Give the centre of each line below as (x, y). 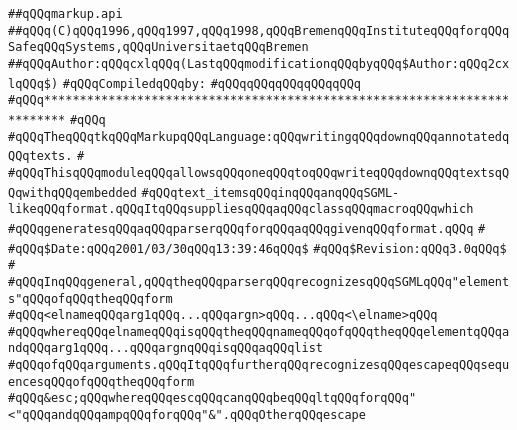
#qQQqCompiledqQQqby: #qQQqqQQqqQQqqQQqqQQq (211, 83)
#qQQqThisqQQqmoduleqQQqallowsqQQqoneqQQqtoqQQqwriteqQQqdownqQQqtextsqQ (259, 172)
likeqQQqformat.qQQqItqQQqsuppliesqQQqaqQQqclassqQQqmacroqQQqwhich (241, 209)
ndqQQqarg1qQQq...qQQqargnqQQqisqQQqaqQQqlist (165, 348)
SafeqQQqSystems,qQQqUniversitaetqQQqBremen (158, 47)
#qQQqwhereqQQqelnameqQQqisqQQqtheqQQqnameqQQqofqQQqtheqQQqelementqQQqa (259, 331)
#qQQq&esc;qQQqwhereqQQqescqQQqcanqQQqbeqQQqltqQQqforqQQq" (212, 398)
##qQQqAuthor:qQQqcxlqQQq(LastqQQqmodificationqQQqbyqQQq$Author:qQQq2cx (259, 63)
